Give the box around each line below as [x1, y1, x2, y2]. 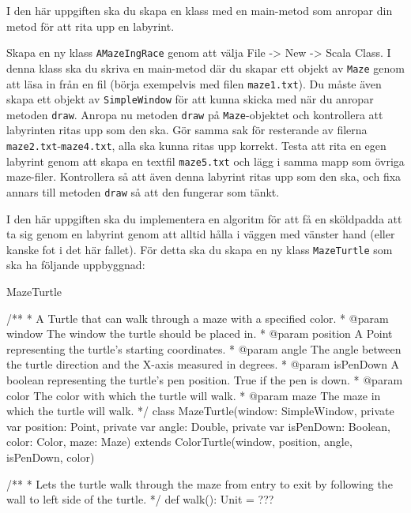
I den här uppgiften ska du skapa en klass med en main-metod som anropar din [6, 2, 393, 18]
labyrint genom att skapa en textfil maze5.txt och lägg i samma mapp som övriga [6, 152, 405, 169]
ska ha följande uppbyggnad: [6, 256, 145, 273]
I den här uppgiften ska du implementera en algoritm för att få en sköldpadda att [6, 210, 402, 227]
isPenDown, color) [6, 449, 95, 465]
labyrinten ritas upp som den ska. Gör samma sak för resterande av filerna [6, 122, 368, 138]
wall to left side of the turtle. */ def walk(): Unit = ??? [6, 491, 274, 507]
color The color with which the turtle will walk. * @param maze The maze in [6, 387, 381, 403]
